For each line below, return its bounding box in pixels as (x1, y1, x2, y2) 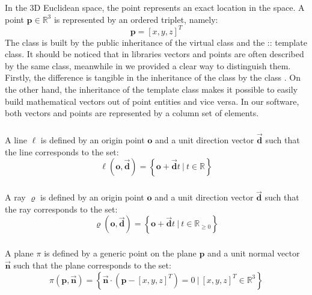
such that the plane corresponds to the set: (13, 258, 171, 271)
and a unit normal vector (207, 247, 300, 259)
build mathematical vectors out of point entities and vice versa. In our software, (5, 95, 299, 107)
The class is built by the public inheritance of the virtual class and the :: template (5, 36, 307, 48)
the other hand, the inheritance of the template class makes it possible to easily (5, 82, 298, 95)
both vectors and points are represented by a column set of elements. (5, 107, 259, 119)
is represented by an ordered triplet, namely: (54, 13, 218, 25)
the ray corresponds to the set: (5, 202, 118, 215)
